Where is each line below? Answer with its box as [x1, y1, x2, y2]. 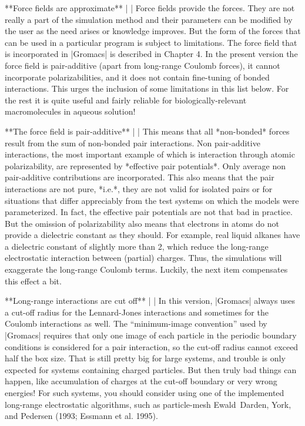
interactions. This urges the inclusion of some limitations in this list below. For [5, 82, 289, 95]
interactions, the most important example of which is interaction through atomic [5, 148, 295, 160]
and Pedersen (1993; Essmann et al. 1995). [5, 410, 158, 422]
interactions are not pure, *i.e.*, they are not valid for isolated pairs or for [5, 182, 273, 194]
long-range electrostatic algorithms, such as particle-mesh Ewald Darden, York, [5, 398, 291, 410]
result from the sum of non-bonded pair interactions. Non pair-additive [5, 136, 260, 149]
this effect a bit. [5, 274, 62, 287]
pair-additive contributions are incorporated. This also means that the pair [5, 171, 274, 183]
